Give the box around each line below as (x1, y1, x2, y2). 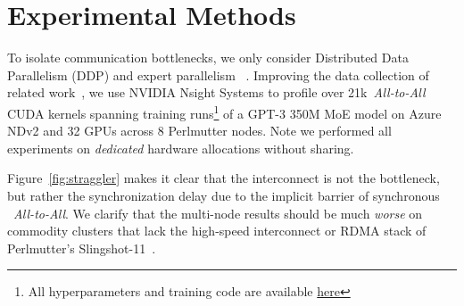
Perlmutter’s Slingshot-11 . (7, 238, 156, 257)
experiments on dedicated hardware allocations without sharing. (7, 138, 354, 157)
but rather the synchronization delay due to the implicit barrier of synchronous (7, 186, 440, 204)
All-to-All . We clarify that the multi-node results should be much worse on (13, 203, 423, 222)
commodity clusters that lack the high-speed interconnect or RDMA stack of (7, 221, 427, 240)
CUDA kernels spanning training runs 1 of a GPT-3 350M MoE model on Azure (7, 101, 442, 122)
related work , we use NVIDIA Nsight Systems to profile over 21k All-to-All (7, 83, 426, 102)
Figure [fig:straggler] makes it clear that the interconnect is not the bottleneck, (7, 169, 440, 187)
